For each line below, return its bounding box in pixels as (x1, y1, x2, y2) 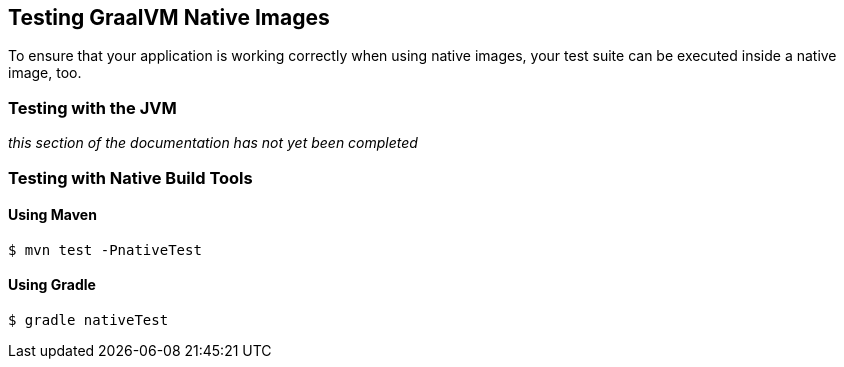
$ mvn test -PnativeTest (8, 241, 202, 258)
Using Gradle (8, 276, 96, 294)
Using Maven (8, 206, 97, 224)
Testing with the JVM (8, 97, 177, 118)
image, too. (8, 64, 82, 82)
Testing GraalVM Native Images (8, 5, 330, 30)
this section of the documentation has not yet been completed (8, 134, 418, 152)
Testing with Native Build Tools (8, 167, 253, 188)
